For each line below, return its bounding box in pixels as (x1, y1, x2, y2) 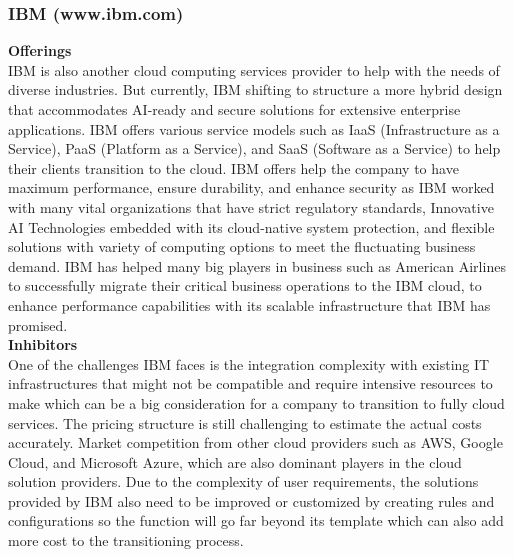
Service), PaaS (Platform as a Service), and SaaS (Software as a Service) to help (8, 138, 501, 159)
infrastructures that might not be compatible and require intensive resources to (8, 373, 493, 394)
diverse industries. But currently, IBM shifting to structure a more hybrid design (8, 79, 503, 100)
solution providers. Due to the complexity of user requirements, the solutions (8, 471, 479, 492)
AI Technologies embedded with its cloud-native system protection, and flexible (8, 216, 495, 237)
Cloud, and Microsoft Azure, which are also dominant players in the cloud (8, 451, 462, 472)
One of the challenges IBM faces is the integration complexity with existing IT (8, 353, 490, 374)
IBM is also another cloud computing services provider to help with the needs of (8, 59, 500, 80)
